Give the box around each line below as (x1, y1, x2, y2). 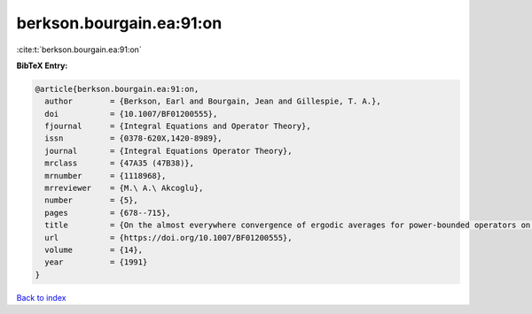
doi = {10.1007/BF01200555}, (44, 109, 218, 119)
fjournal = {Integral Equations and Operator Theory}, (44, 121, 311, 132)
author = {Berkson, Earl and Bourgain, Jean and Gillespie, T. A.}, (44, 96, 381, 106)
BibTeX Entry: (16, 60, 68, 71)
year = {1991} (44, 257, 148, 267)
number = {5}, (44, 195, 139, 205)
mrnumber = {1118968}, (44, 171, 167, 180)
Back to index (16, 292, 66, 303)
